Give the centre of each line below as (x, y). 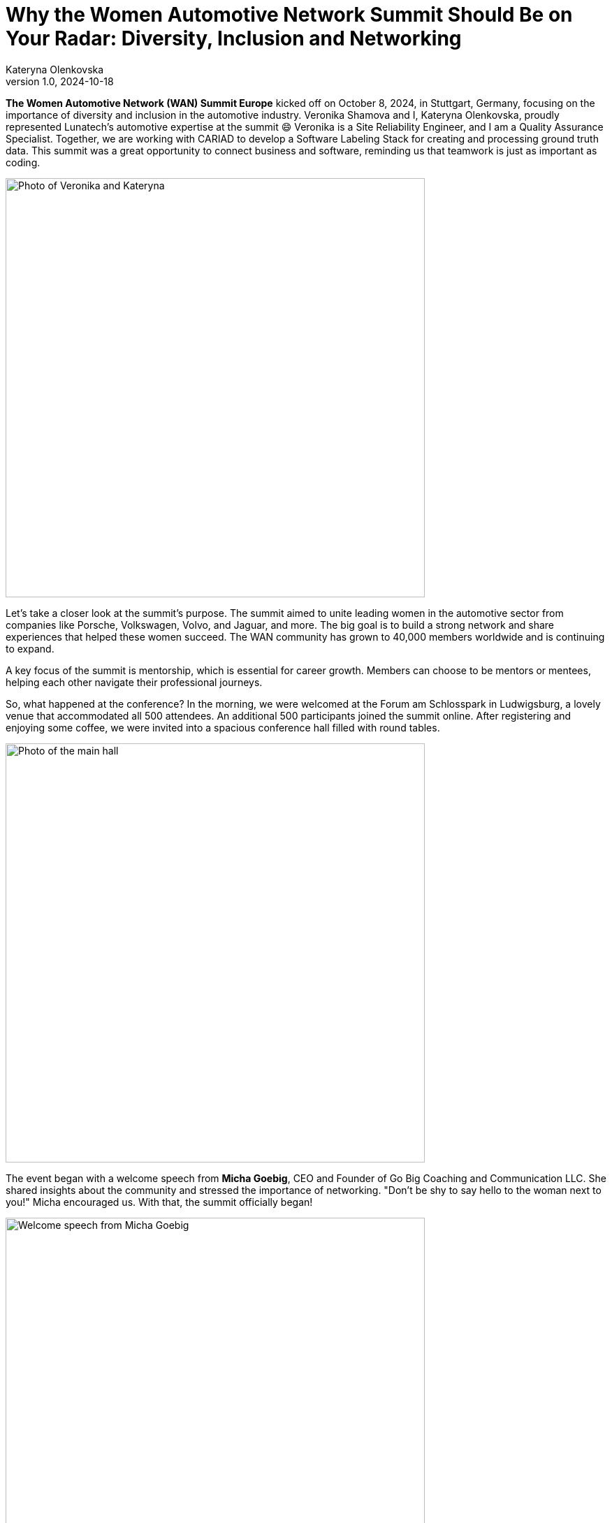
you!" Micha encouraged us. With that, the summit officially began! (159, 1202)
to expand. (30, 648)
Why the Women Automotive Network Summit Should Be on (289, 15)
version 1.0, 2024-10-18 (60, 81)
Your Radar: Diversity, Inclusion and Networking (234, 38)
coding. (23, 162)
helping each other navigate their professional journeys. (134, 682)
